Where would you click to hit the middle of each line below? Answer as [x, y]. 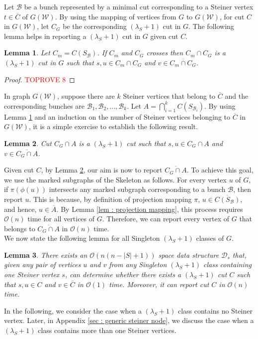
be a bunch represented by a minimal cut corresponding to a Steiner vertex [139, 6]
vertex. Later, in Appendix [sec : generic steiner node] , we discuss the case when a [129, 320]
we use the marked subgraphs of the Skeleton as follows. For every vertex [115, 179]
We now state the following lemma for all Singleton [82, 238]
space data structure [189, 254]
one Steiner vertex [32, 274]
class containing [227, 264]
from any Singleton [138, 264]
